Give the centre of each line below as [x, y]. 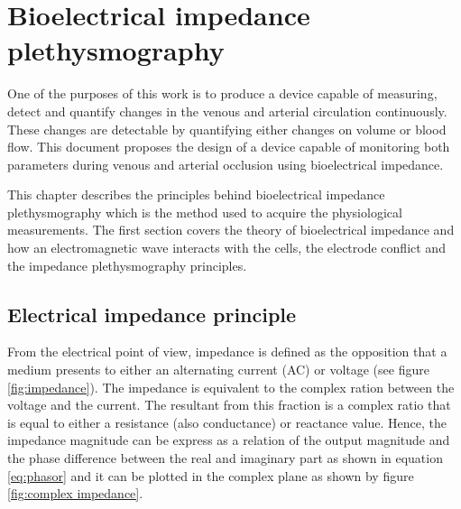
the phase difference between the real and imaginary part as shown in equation [225, 458]
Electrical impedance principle [152, 314]
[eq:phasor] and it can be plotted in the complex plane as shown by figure [211, 475]
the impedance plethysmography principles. [127, 265]
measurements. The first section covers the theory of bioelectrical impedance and [231, 230]
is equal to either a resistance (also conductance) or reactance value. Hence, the [227, 422]
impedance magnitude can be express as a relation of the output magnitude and [229, 440]
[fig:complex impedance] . [75, 493]
